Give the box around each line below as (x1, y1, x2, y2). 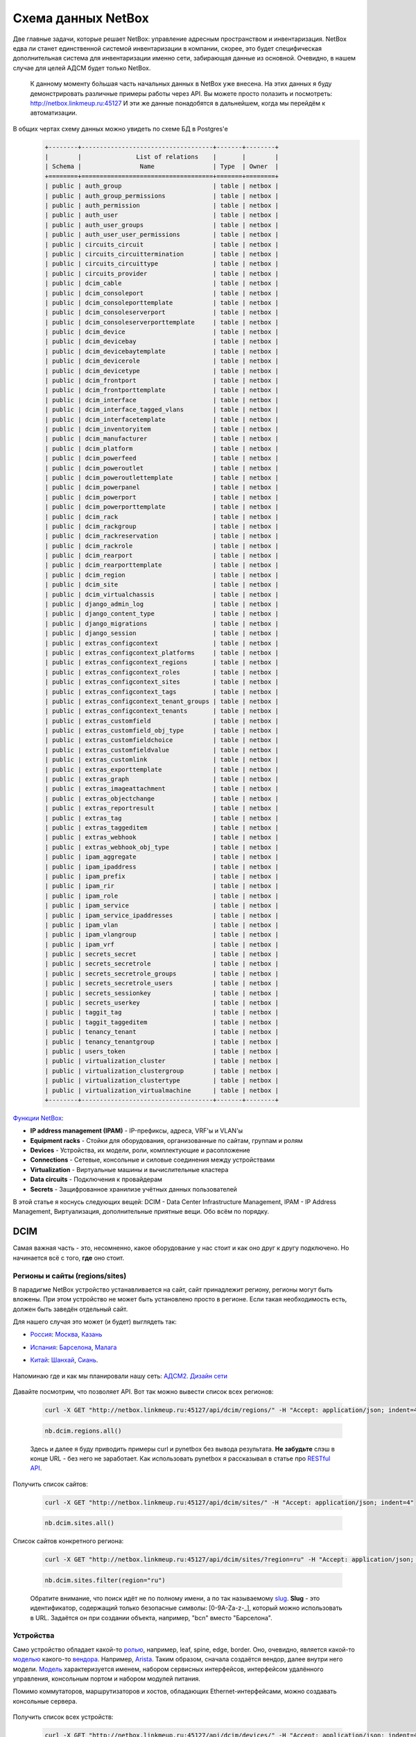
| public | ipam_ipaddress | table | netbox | (44, 862, 279, 871)
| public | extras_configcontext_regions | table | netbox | (44, 659, 279, 666)
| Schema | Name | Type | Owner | (44, 163, 279, 170)
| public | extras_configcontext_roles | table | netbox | (44, 668, 279, 676)
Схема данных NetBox (12, 10, 149, 26)
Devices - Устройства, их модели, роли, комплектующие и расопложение (30, 1146, 250, 1155)
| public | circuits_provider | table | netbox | (44, 270, 279, 277)
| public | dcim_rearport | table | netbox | (44, 552, 279, 559)
